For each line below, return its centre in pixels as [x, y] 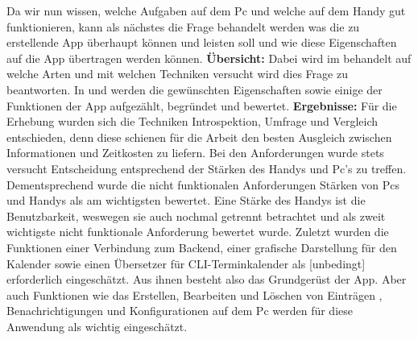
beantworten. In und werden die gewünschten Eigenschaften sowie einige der [195, 89]
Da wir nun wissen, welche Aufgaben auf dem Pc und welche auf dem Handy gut [206, 10]
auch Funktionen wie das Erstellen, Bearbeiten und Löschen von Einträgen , [195, 294]
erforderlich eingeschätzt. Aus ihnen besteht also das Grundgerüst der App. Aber [207, 279]
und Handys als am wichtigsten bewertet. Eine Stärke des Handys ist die [186, 200]
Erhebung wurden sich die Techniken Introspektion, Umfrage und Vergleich [192, 121]
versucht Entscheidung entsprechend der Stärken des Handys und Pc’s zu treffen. [207, 168]
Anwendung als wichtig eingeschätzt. [97, 326]
